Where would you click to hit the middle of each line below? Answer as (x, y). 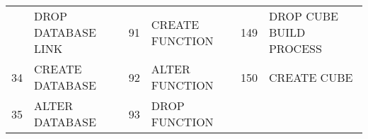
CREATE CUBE (311, 77)
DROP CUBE (303, 16)
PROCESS (295, 48)
